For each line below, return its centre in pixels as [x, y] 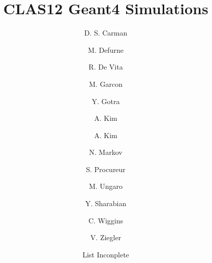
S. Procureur [106, 169]
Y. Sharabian [106, 203]
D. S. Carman [106, 33]
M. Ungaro [106, 186]
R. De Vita [106, 67]
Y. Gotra [106, 101]
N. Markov [106, 152]
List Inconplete [106, 254]
